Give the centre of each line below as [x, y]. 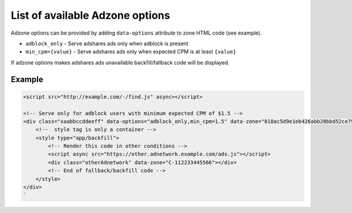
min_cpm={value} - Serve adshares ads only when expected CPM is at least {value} [131, 52]
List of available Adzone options [90, 15]
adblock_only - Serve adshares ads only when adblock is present [107, 43]
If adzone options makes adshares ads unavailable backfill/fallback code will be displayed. [120, 62]
